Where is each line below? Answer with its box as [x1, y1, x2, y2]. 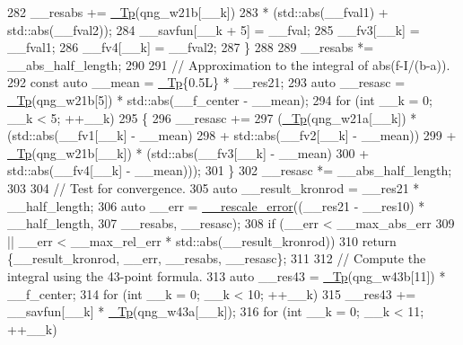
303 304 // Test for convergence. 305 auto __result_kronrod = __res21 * [7, 178, 420, 197]
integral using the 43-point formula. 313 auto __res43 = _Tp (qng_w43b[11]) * [7, 266, 446, 285]
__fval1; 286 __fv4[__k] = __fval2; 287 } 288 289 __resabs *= [7, 38, 374, 57]
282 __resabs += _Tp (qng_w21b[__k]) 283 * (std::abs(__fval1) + [7, 3, 389, 21]
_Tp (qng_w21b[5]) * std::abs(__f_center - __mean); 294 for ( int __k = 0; [7, 90, 432, 109]
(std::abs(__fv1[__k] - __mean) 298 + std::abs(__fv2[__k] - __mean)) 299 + [7, 126, 457, 145]
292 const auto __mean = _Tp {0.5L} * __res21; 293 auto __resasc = [7, 73, 406, 92]
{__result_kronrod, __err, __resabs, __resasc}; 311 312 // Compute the [7, 249, 426, 268]
